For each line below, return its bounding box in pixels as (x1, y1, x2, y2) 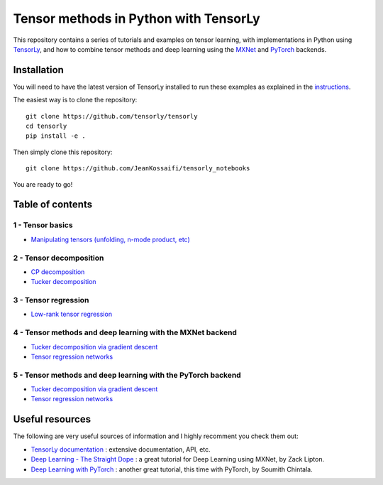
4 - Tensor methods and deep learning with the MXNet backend (13, 327, 238, 337)
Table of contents (13, 199, 92, 211)
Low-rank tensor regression (30, 310, 113, 319)
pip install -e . (26, 132, 86, 140)
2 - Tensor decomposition (13, 253, 104, 263)
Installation (13, 64, 64, 76)
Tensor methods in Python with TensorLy (13, 11, 260, 26)
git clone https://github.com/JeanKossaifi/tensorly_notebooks (26, 164, 250, 173)
